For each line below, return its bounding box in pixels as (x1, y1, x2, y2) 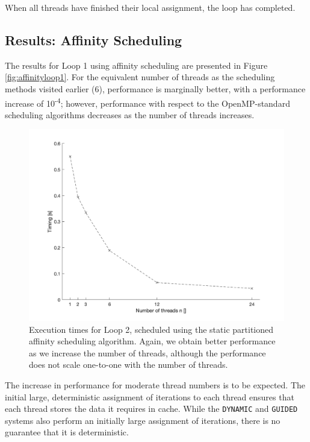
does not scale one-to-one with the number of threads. (29, 358, 228, 371)
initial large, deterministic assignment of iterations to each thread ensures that (5, 390, 294, 403)
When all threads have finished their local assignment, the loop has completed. (5, 1, 296, 13)
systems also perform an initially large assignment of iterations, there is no (5, 414, 281, 426)
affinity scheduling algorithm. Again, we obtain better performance (29, 335, 276, 347)
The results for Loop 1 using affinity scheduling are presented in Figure (5, 58, 268, 71)
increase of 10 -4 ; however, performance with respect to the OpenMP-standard (5, 95, 290, 109)
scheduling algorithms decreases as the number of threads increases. (5, 108, 255, 121)
